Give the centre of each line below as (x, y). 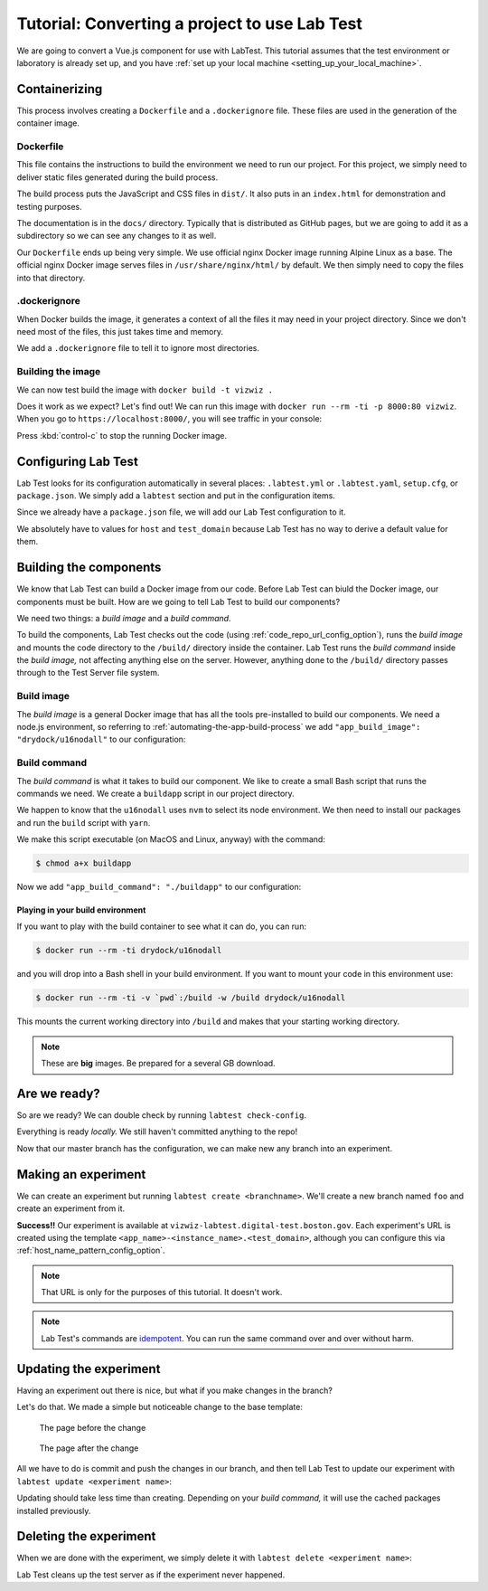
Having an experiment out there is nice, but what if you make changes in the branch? (175, 1390)
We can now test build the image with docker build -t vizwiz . (145, 390)
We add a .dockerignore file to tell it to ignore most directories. (138, 348)
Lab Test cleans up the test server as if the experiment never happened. (151, 1575)
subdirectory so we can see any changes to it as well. (117, 236)
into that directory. (51, 278)
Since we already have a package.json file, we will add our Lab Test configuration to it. (182, 512)
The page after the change (89, 1448)
